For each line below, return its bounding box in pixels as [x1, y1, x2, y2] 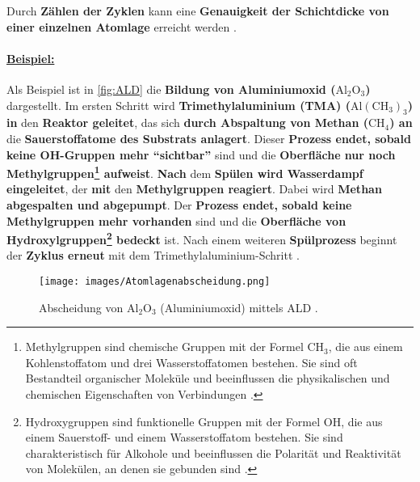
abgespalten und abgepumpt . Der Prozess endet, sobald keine [6, 197, 352, 213]
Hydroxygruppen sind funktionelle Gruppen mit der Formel [25, 412, 321, 429]
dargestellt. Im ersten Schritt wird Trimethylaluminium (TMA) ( [6, 96, 351, 113]
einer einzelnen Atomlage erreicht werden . [6, 18, 237, 35]
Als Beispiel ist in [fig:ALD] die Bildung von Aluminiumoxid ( [6, 80, 336, 97]
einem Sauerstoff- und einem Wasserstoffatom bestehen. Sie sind [25, 429, 343, 446]
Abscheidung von [39, 298, 124, 315]
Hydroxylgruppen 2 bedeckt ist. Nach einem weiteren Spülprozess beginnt [6, 229, 397, 247]
